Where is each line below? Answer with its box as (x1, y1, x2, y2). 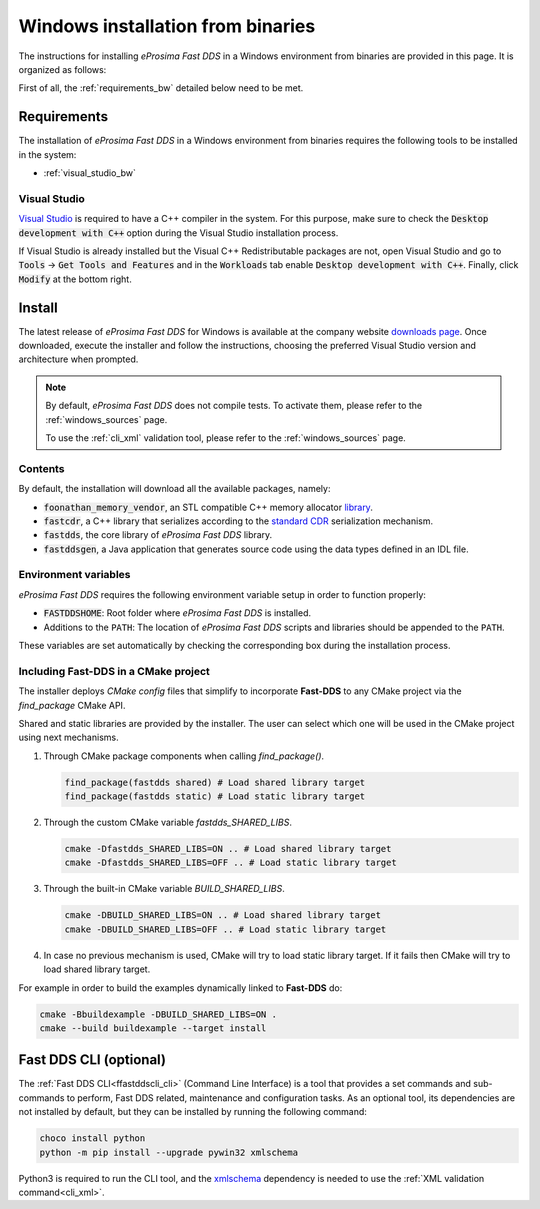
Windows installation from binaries (18, 15, 316, 37)
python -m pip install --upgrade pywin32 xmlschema (39, 1146, 299, 1158)
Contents (18, 461, 65, 475)
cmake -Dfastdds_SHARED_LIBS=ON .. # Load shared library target (64, 843, 392, 855)
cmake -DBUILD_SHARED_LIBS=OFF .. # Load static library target (64, 923, 387, 935)
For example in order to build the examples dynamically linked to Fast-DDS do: (18, 981, 343, 994)
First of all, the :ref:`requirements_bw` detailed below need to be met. (18, 82, 304, 94)
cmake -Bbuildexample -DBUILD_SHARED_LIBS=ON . (39, 1008, 277, 1020)
